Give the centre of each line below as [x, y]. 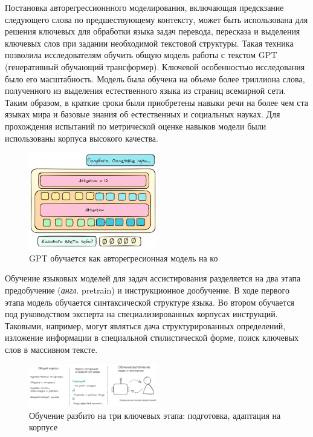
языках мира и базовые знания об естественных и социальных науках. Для [143, 114]
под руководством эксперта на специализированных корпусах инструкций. [141, 314]
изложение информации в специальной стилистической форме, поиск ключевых [152, 337]
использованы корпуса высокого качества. [82, 138]
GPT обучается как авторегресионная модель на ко [124, 258]
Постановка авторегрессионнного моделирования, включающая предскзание [144, 7]
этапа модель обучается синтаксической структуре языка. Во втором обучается [150, 302]
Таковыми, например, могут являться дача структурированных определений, [145, 325]
